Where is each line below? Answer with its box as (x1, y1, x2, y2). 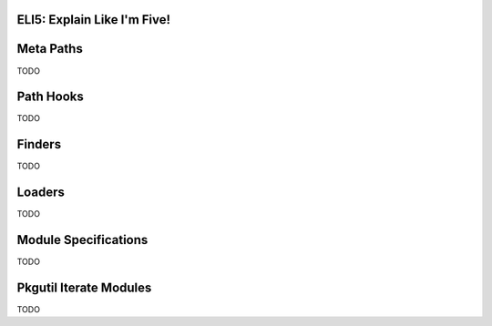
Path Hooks (16, 89, 84, 105)
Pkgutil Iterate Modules (16, 280, 152, 295)
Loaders (16, 185, 66, 200)
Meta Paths (16, 41, 84, 56)
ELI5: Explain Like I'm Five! (16, 12, 171, 27)
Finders (16, 137, 62, 152)
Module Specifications (16, 232, 149, 248)
